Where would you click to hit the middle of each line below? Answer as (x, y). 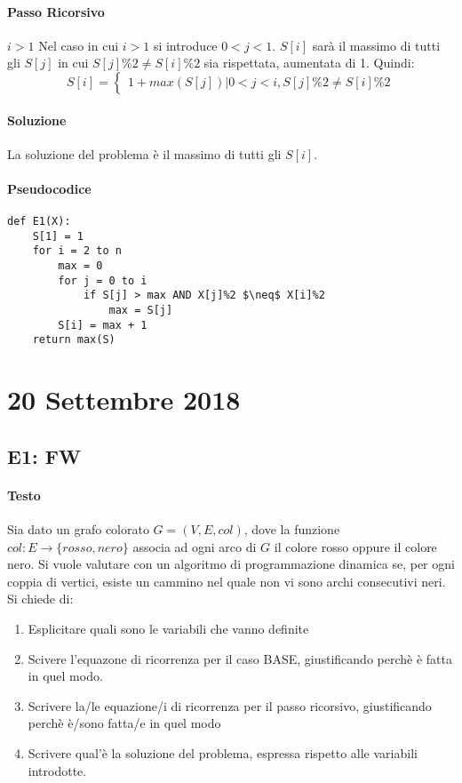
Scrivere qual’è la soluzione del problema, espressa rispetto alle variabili (223, 752)
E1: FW (44, 455)
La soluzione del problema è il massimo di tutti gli (144, 153)
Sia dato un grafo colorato (78, 529)
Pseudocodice (49, 188)
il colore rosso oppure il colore (355, 546)
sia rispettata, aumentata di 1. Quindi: (309, 63)
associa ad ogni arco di (195, 546)
